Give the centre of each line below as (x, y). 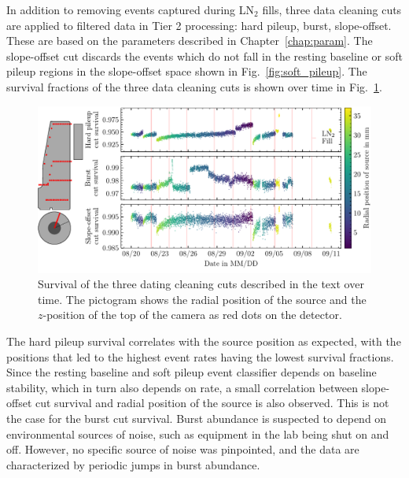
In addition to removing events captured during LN (131, 9)
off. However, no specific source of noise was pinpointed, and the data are (183, 449)
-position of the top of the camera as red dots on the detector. (192, 315)
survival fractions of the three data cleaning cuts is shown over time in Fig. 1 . (194, 86)
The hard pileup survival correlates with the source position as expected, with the (204, 341)
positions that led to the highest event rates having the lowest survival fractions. (200, 356)
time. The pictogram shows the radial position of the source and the (202, 299)
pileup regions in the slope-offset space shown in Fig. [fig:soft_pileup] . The (187, 71)
